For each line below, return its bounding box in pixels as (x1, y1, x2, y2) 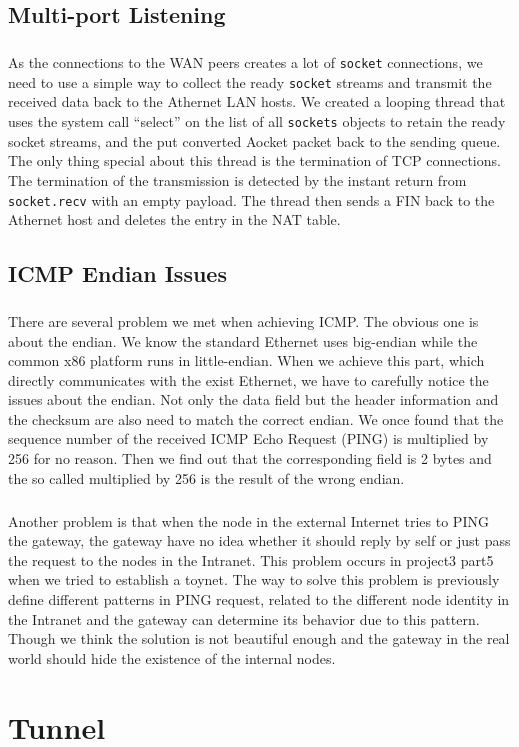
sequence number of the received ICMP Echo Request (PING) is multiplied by (8, 428, 489, 449)
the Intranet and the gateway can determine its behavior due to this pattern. (8, 608, 480, 629)
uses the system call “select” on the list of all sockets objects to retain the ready (8, 111, 506, 132)
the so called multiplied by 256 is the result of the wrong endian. (8, 467, 405, 488)
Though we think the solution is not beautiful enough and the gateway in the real (8, 628, 510, 649)
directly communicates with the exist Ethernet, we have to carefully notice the (8, 369, 489, 390)
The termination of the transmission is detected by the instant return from (8, 169, 467, 190)
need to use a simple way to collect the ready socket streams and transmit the (8, 71, 492, 92)
